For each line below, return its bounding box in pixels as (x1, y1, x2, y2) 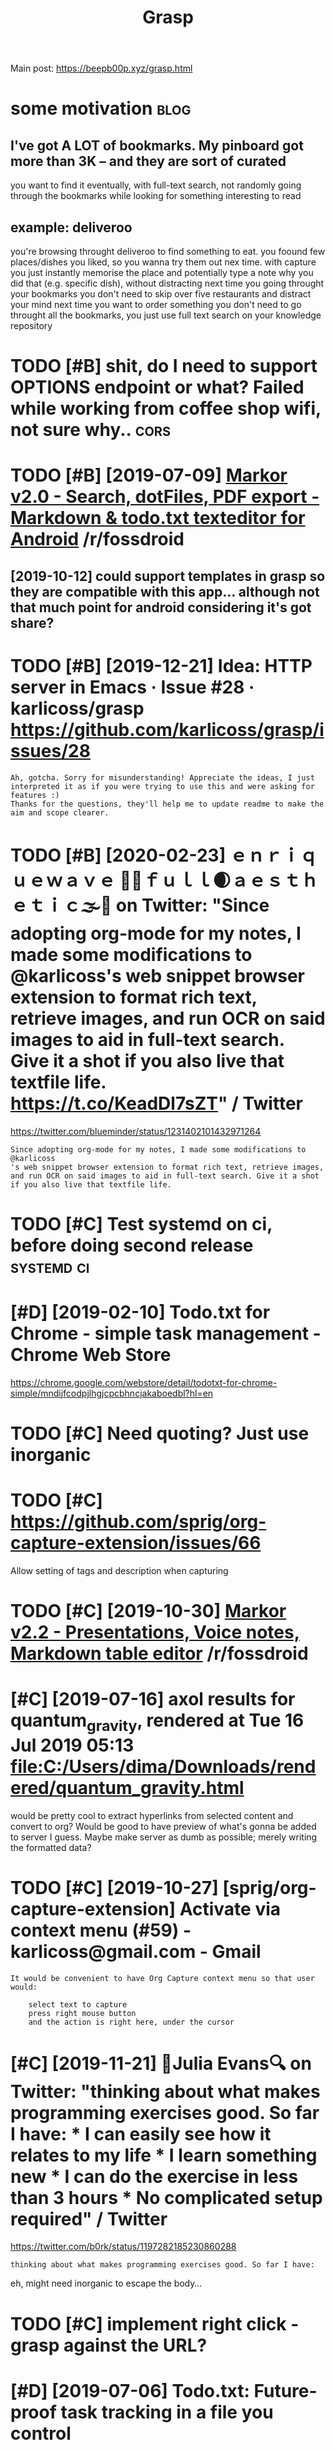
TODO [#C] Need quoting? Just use (10, 1422, 310, 1445)
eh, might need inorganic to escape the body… (10, 2277, 203, 2290)
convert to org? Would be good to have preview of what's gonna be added (10, 1820, 317, 1832)
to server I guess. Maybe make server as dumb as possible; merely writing (10, 1831, 318, 1843)
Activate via (179, 1897, 282, 1920)
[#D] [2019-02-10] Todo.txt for (10, 1301, 271, 1324)
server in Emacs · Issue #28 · (10, 676, 255, 698)
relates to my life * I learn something (10, 2144, 318, 2166)
